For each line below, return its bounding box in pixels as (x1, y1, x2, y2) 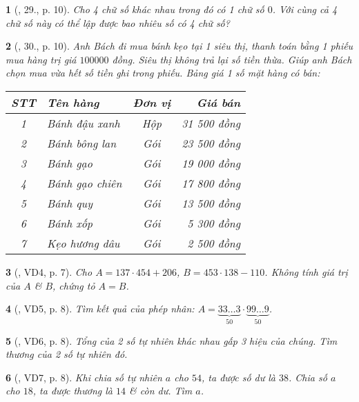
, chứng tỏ (52, 278, 95, 292)
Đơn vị (133, 94, 171, 110)
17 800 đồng (182, 174, 241, 191)
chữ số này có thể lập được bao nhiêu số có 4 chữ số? (6, 15, 230, 30)
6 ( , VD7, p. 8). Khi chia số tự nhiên (6, 370, 162, 384)
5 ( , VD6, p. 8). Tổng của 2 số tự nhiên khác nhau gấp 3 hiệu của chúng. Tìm (6, 333, 338, 348)
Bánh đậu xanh (46, 114, 120, 131)
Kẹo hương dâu (46, 234, 120, 251)
